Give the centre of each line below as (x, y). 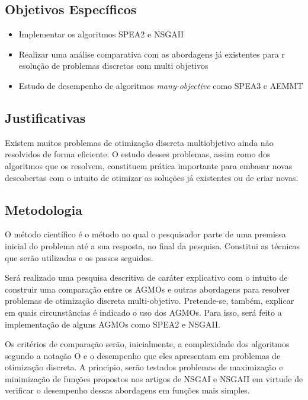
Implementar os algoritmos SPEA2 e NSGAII (101, 34)
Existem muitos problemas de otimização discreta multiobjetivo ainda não (139, 142)
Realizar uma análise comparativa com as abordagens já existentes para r (152, 54)
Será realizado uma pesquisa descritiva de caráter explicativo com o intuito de (146, 277)
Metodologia (44, 209)
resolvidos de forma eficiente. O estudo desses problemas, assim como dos (138, 154)
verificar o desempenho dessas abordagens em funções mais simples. (127, 390)
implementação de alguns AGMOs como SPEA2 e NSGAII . (113, 324)
